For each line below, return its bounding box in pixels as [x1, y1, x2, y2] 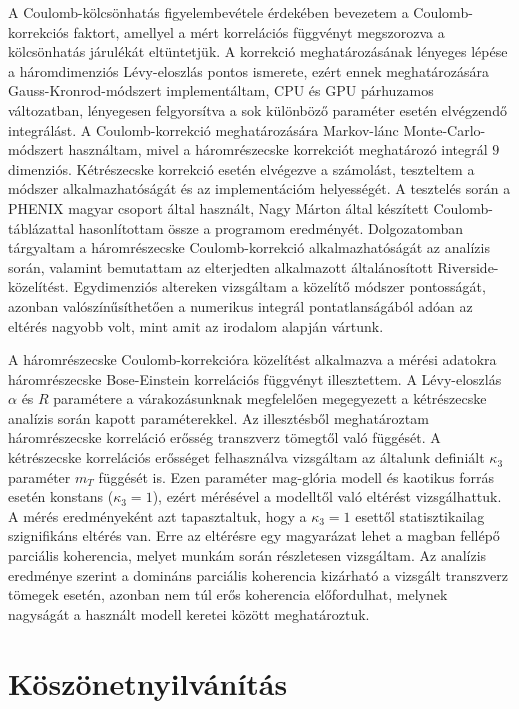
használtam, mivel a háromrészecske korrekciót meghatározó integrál [68, 139, 488, 160]
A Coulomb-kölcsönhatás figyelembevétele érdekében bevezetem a [8, 2, 409, 22]
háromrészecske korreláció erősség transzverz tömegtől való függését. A [8, 427, 441, 448]
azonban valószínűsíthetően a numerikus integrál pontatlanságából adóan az [8, 295, 473, 316]
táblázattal [8, 217, 75, 238]
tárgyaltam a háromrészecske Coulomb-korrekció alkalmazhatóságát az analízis [8, 237, 490, 258]
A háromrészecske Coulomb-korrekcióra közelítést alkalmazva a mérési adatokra [8, 349, 497, 370]
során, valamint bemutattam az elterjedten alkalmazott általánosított [8, 256, 433, 277]
